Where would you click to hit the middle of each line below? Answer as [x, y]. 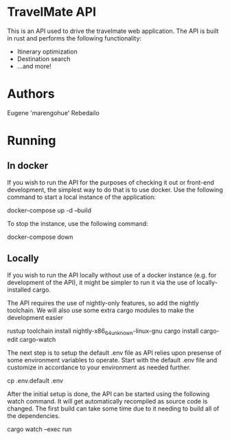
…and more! [34, 66]
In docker [28, 166]
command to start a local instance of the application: [82, 197]
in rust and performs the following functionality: [74, 38]
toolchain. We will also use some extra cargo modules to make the [101, 310]
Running [32, 141]
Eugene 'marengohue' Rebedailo [53, 113]
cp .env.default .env [35, 381]
